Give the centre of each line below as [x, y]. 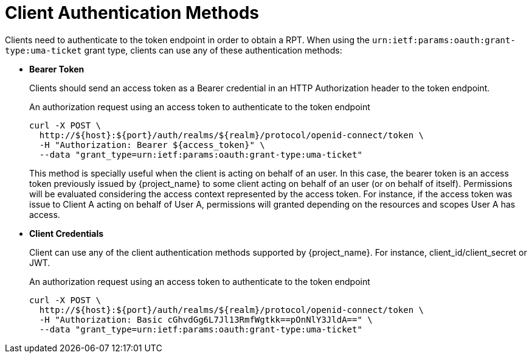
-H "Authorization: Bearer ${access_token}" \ [152, 145]
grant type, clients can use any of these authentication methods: [213, 50]
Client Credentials [67, 233]
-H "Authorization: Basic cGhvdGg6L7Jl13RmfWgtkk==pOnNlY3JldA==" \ [206, 319]
